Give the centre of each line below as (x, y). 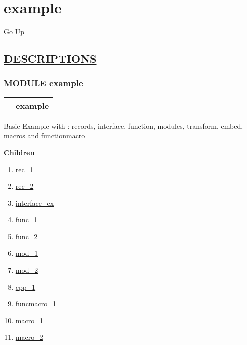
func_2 (27, 236)
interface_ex (35, 203)
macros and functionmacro (45, 136)
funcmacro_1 (36, 304)
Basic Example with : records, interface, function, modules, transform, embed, (124, 126)
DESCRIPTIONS (50, 59)
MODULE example (44, 83)
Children (19, 152)
